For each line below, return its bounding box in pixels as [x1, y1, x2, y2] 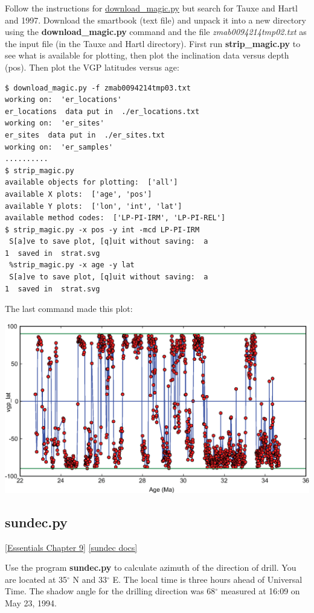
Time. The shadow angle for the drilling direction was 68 [5, 585, 216, 597]
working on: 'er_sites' [5, 119, 104, 128]
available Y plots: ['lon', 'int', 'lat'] [5, 202, 182, 211]
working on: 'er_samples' [5, 142, 113, 151]
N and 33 [72, 573, 107, 585]
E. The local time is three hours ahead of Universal [112, 573, 303, 585]
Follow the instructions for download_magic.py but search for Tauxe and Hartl [5, 2, 298, 14]
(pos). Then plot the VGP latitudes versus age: [5, 60, 179, 73]
